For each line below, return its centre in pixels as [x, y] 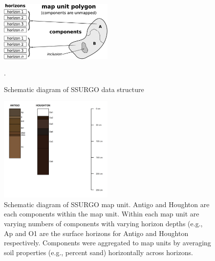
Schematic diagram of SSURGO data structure [74, 89]
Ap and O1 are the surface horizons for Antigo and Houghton [96, 233]
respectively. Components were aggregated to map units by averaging [107, 243]
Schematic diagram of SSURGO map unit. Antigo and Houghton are [107, 204]
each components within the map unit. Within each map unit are [102, 214]
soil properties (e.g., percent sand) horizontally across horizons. [98, 252]
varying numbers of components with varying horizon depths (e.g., [103, 224]
